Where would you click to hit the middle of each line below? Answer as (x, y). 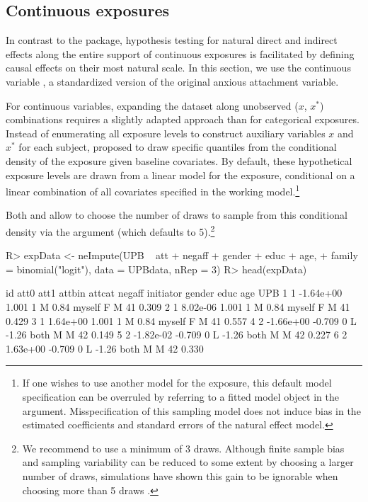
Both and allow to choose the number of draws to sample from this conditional (177, 215)
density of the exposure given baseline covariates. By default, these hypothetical (179, 160)
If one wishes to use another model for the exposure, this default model (177, 383)
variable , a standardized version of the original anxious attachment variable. (172, 81)
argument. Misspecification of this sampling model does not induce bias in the (191, 410)
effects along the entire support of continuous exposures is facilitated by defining (180, 53)
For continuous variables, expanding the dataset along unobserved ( (152, 105)
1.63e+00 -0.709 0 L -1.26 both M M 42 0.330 (105, 348)
